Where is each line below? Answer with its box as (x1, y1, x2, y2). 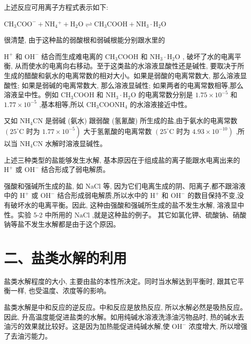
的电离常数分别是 (138, 89, 193, 100)
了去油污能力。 (4, 330, 52, 341)
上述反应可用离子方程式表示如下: (4, 2, 108, 12)
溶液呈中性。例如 (4, 89, 58, 100)
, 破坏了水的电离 (182, 51, 234, 61)
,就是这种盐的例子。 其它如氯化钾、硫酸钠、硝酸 (92, 209, 247, 219)
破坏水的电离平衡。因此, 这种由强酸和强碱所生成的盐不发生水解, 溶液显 (10, 199, 238, 210)
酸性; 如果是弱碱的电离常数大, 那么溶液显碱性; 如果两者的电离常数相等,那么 (4, 80, 244, 90)
